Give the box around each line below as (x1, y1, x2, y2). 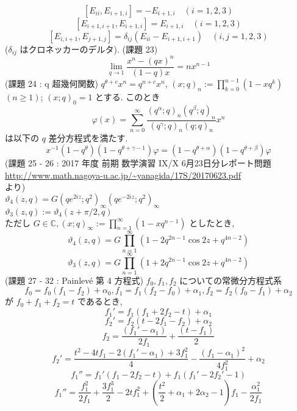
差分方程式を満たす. (48, 131, 128, 144)
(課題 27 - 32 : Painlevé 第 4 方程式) (5, 273, 143, 286)
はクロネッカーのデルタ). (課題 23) (20, 43, 158, 55)
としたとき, (189, 216, 235, 229)
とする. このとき (95, 91, 160, 103)
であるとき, (77, 295, 123, 308)
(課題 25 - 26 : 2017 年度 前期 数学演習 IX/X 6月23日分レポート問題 (5, 157, 271, 169)
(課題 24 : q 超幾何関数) (5, 77, 98, 90)
